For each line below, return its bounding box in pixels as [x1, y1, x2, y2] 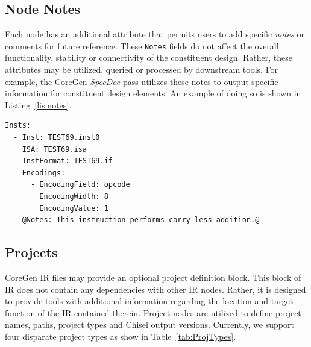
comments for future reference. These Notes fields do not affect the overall [5, 39, 279, 52]
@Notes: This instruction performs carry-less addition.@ [22, 216, 260, 225]
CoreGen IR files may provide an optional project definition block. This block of [5, 270, 301, 283]
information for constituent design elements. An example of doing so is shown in [5, 87, 301, 99]
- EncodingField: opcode [30, 180, 130, 189]
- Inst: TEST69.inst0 [13, 133, 100, 142]
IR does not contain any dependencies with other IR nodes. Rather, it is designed [5, 283, 306, 295]
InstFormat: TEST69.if [22, 157, 113, 166]
